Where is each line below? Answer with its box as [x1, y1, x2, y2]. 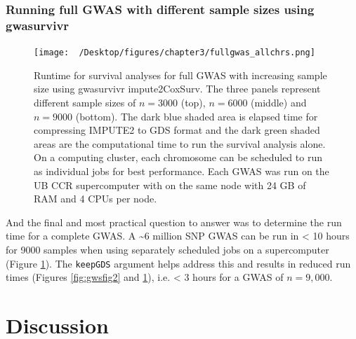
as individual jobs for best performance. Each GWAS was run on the [34, 163, 329, 178]
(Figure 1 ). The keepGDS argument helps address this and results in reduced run [6, 256, 351, 270]
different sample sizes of [34, 95, 136, 109]
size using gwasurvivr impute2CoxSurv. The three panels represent [34, 81, 321, 96]
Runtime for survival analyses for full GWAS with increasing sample [34, 67, 327, 82]
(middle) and [251, 95, 307, 109]
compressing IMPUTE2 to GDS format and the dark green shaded [34, 123, 320, 137]
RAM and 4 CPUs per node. [34, 191, 157, 206]
